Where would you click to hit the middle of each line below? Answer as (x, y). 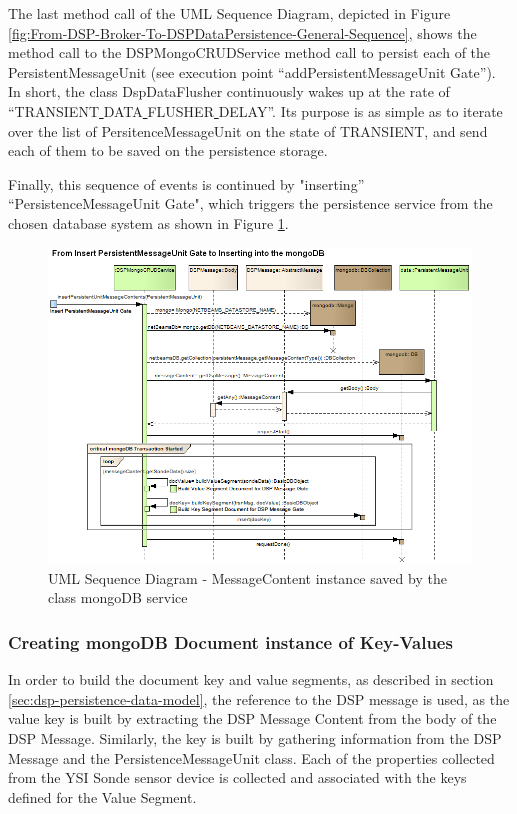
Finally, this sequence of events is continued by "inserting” (186, 183)
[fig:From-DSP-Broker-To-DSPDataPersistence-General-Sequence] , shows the (242, 32)
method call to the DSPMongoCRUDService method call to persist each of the (249, 52)
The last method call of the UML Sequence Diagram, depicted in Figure (229, 13)
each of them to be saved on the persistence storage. (168, 150)
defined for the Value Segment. (102, 796)
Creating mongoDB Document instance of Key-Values (230, 641)
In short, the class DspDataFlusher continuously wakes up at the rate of (229, 91)
